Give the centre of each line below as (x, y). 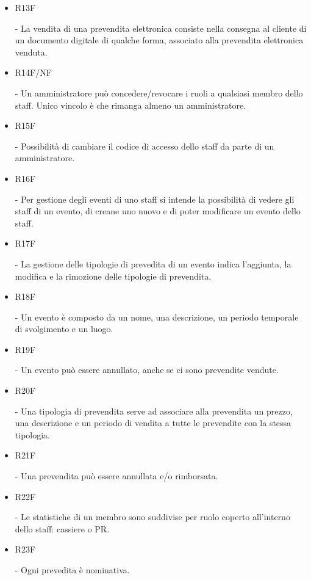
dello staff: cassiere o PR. (62, 528)
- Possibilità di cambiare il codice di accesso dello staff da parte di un (145, 146)
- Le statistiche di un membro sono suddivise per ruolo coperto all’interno (152, 517)
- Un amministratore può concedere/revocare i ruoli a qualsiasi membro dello (159, 92)
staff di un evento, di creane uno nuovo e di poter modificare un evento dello (158, 211)
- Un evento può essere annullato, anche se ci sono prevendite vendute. (147, 370)
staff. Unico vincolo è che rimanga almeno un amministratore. (130, 105)
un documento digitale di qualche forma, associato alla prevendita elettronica (159, 40)
